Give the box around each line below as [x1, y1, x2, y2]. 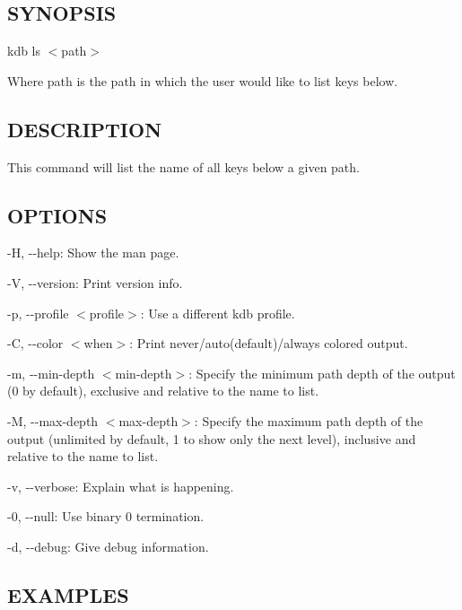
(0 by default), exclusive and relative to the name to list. [7, 381, 319, 400]
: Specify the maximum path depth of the [194, 411, 423, 430]
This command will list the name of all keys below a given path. [7, 157, 360, 176]
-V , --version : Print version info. [7, 273, 183, 292]
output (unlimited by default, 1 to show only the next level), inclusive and [7, 429, 416, 448]
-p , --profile [7, 303, 69, 322]
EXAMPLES [7, 580, 129, 608]
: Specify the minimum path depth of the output [188, 363, 456, 382]
